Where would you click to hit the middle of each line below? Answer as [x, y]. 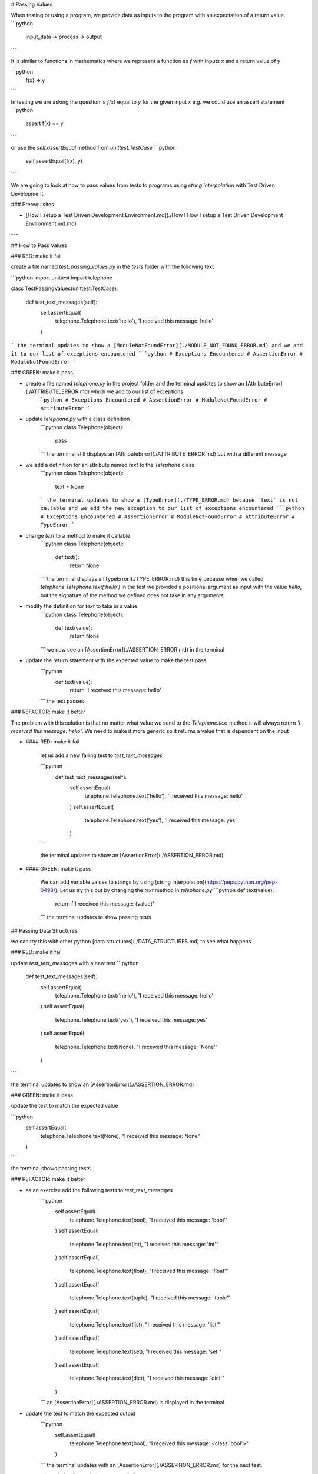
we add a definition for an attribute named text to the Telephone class [110, 465]
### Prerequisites [32, 205]
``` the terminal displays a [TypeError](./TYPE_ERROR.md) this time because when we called [152, 579]
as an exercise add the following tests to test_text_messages [99, 1190]
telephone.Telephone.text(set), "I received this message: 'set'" [146, 1351]
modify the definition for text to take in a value [82, 606]
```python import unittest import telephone [62, 278]
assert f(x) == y [45, 123]
